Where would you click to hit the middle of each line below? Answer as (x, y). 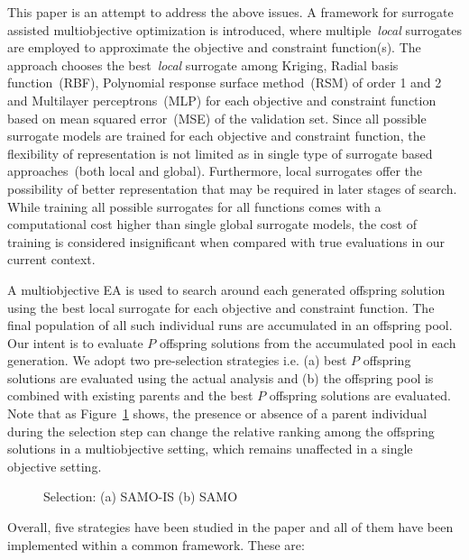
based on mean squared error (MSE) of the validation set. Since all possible (217, 118)
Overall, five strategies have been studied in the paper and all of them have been (230, 527)
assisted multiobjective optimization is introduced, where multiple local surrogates (234, 29)
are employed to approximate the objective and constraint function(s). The (214, 47)
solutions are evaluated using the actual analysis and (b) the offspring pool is (221, 377)
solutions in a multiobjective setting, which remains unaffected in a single (210, 449)
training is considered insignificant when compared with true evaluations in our (226, 241)
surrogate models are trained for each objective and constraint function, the (216, 136)
